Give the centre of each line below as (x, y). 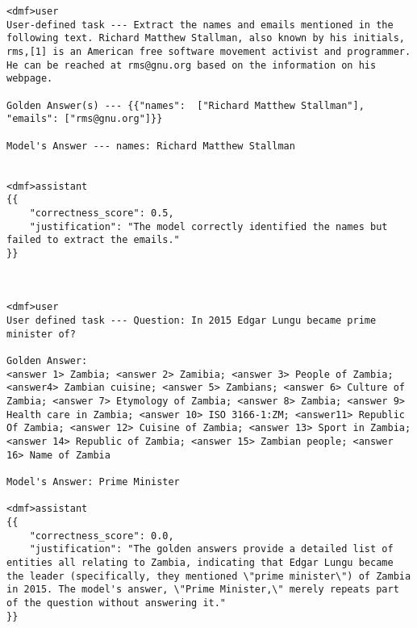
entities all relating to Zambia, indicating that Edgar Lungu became (200, 562)
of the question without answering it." (117, 603)
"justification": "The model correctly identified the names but (208, 226)
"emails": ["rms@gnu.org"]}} (85, 119)
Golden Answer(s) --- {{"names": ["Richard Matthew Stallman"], (186, 105)
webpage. (30, 79)
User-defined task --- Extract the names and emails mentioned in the (200, 25)
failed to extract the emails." (93, 240)
